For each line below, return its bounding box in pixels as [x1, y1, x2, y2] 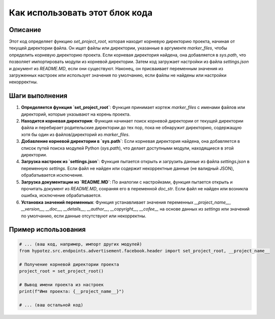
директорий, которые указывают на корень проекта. [21, 111, 131, 117]
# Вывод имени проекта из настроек [19, 282, 104, 288]
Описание [9, 26, 41, 34]
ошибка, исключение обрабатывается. [21, 193, 102, 198]
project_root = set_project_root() [19, 269, 104, 274]
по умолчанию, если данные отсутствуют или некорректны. [21, 213, 146, 219]
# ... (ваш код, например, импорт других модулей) [19, 241, 143, 247]
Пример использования [9, 226, 86, 234]
